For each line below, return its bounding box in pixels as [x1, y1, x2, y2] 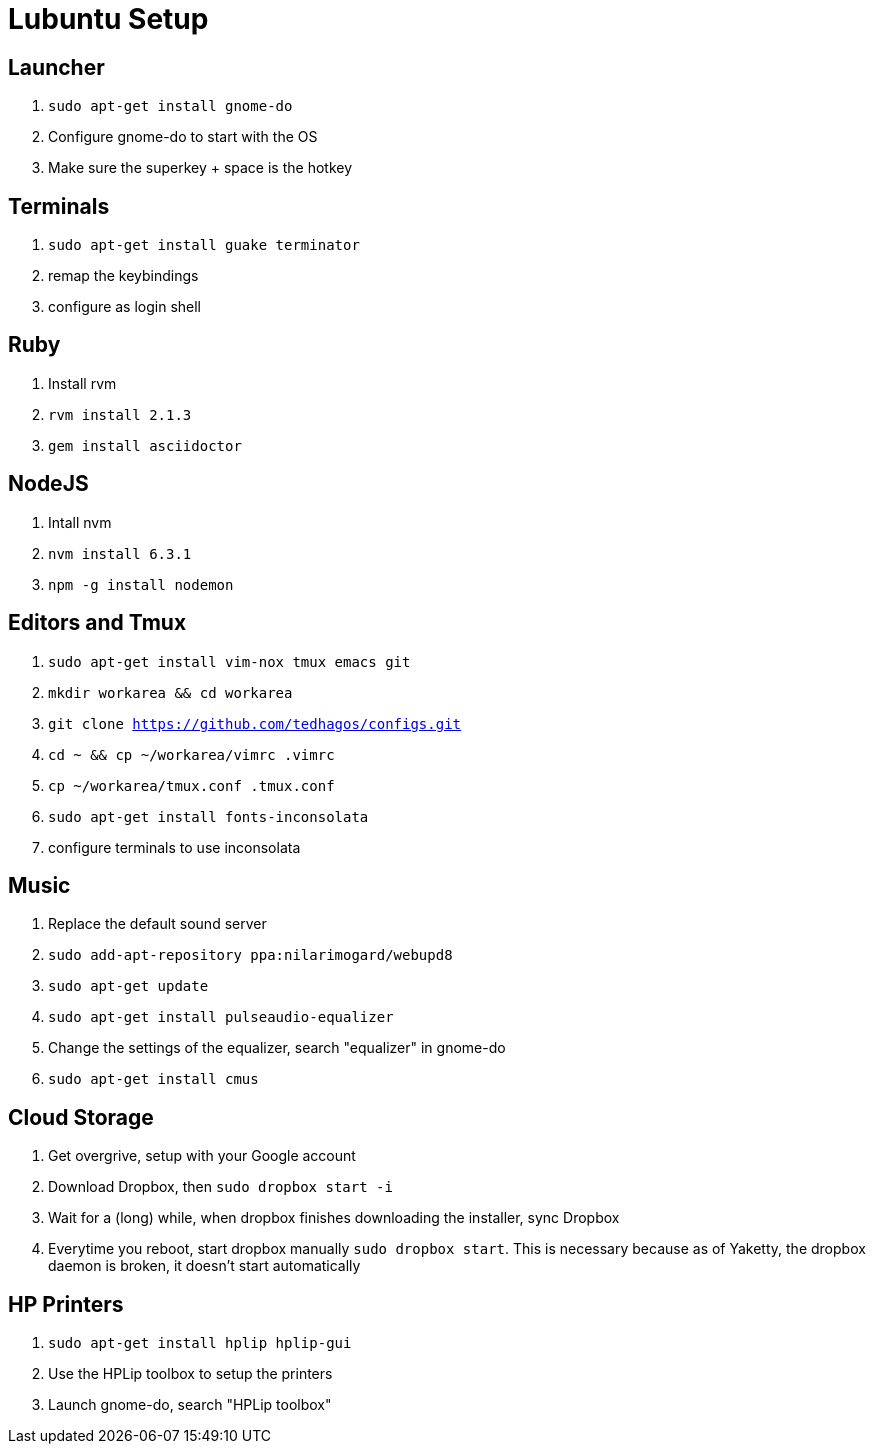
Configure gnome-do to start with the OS [48, 128, 318, 146]
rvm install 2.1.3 [48, 406, 192, 423]
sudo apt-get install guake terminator [48, 237, 360, 254]
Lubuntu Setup [8, 2, 209, 36]
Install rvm [48, 374, 117, 392]
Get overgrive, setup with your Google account [48, 1147, 356, 1165]
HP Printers [8, 1291, 124, 1317]
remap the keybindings [48, 267, 199, 285]
